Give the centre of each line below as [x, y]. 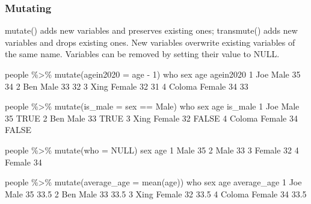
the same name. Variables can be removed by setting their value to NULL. [142, 54]
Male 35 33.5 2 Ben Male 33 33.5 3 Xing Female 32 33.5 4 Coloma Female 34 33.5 [156, 193]
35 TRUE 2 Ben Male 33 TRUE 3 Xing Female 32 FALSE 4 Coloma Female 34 [151, 118]
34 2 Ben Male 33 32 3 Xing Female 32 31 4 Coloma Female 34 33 [127, 86]
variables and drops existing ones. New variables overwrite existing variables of [150, 42]
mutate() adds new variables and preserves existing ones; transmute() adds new [151, 30]
